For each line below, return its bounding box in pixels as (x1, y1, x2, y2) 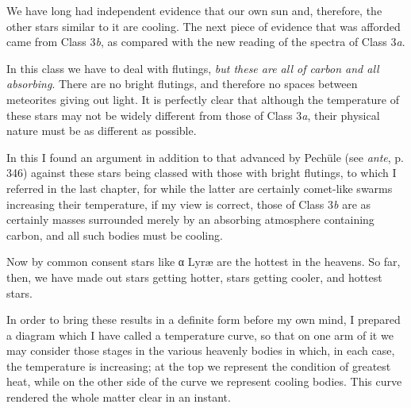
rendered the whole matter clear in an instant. (6, 389, 231, 406)
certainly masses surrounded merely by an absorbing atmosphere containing (6, 211, 375, 228)
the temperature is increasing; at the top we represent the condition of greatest (6, 357, 391, 374)
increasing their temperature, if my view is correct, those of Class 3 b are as (6, 195, 371, 212)
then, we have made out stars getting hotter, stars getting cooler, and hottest (6, 268, 382, 285)
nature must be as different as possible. (6, 122, 197, 139)
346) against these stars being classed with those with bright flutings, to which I (6, 164, 397, 181)
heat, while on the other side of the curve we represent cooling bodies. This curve (6, 373, 402, 390)
